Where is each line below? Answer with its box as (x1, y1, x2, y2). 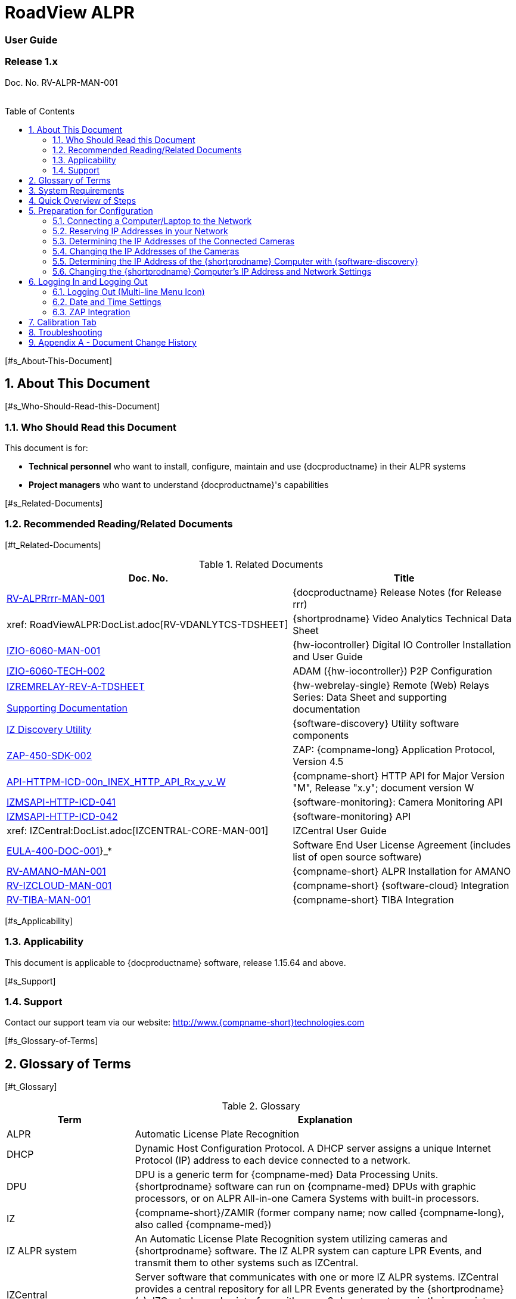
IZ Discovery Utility (7, 723, 92, 735)
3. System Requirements (29, 185, 125, 195)
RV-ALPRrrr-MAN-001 (7, 592, 105, 604)
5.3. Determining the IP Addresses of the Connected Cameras (52, 235, 295, 246)
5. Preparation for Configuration (29, 205, 153, 216)
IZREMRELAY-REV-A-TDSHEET (7, 680, 145, 692)
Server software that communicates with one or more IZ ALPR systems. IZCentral (135, 1271, 499, 1284)
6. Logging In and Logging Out (29, 276, 148, 287)
